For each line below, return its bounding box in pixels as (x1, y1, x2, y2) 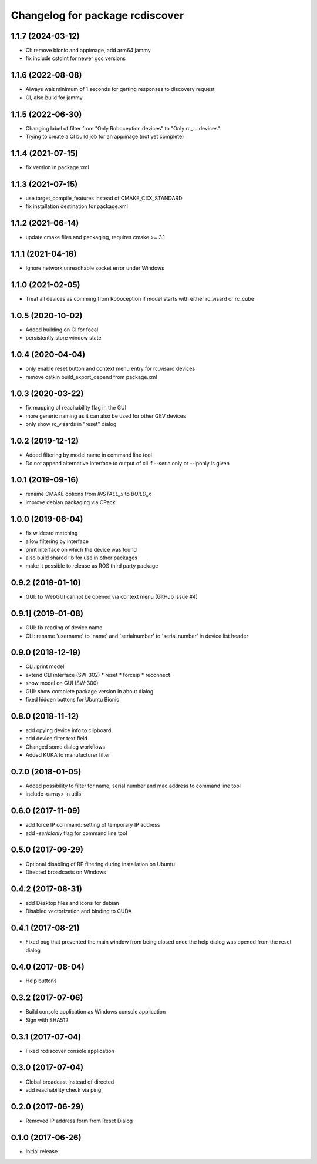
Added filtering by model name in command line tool (25, 451, 153, 458)
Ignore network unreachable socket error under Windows (25, 264, 164, 271)
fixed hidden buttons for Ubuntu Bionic (25, 696, 120, 703)
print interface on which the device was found (25, 546, 137, 553)
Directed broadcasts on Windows (25, 868, 107, 875)
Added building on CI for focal (25, 326, 99, 333)
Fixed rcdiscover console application (25, 1047, 114, 1054)
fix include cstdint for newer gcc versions (25, 55, 126, 62)
